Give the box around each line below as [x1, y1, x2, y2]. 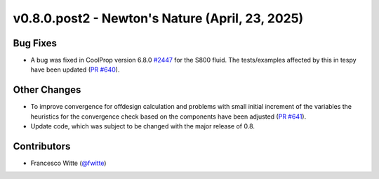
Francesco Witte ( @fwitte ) [30, 159, 107, 168]
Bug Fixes [13, 37, 58, 49]
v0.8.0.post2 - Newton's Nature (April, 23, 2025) [13, 11, 304, 26]
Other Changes [13, 84, 81, 96]
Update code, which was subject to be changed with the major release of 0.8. [30, 122, 255, 131]
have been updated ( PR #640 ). [30, 65, 120, 74]
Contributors [13, 140, 71, 152]
